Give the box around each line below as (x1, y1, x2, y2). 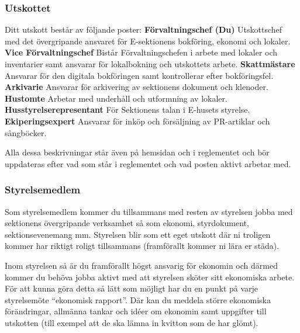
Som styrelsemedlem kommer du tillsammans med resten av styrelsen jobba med (5, 205, 293, 217)
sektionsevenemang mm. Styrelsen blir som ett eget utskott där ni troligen (5, 228, 271, 240)
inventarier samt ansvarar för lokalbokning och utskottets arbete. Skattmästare (5, 58, 295, 70)
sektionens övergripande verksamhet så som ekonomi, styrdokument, (5, 217, 249, 229)
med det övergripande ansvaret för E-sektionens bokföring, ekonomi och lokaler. (5, 34, 291, 47)
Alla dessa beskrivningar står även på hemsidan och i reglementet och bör (5, 146, 270, 158)
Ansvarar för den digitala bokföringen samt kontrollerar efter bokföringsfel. (5, 69, 274, 81)
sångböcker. (5, 126, 47, 138)
